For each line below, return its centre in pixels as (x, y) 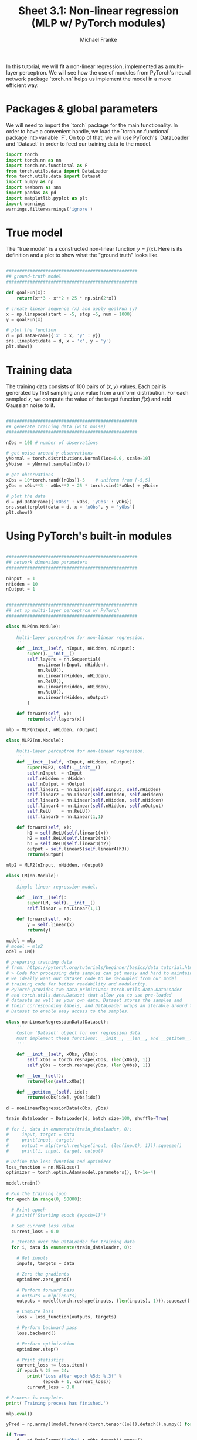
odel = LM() (21, 952)
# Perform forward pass (46, 1290)
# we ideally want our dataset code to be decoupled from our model (91, 978)
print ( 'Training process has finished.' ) (57, 1403)
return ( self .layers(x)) (56, 719)
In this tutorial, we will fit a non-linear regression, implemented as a (87, 66)
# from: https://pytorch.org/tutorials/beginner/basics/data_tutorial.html (101, 968)
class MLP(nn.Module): (34, 627)
